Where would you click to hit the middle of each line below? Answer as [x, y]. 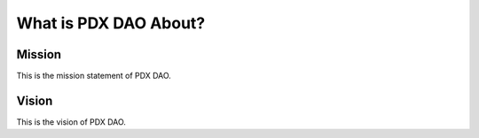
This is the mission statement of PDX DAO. [94, 76]
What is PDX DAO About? [111, 23]
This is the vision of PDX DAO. [71, 122]
